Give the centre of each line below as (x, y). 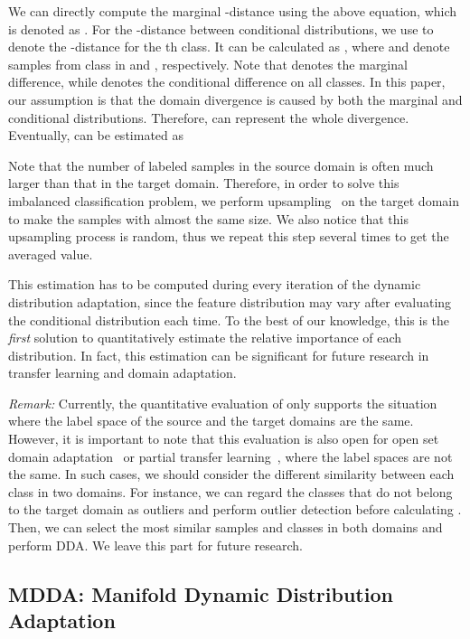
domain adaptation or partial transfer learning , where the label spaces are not (230, 456)
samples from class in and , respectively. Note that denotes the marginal (208, 64)
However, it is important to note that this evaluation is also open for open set (224, 439)
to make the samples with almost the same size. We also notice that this (209, 218)
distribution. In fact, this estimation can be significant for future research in (219, 355)
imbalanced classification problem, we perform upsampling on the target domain (234, 200)
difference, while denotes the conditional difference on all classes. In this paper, (227, 82)
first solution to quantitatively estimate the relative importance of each (205, 338)
